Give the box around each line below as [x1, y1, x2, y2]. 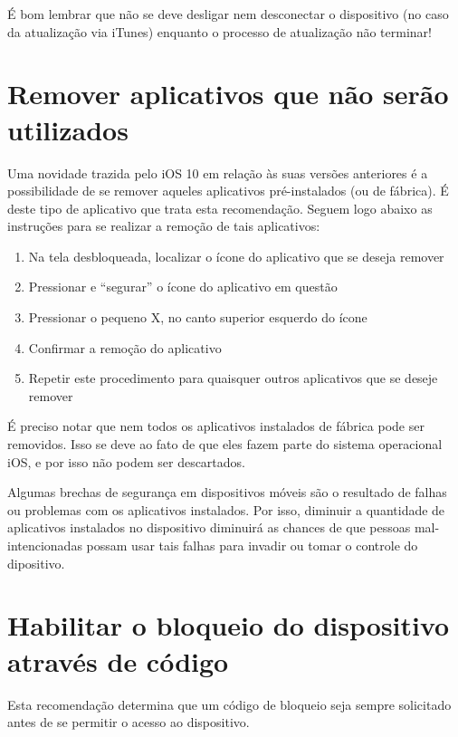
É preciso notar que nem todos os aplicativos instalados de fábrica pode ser [7, 416, 425, 435]
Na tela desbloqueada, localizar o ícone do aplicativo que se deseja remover [28, 246, 444, 265]
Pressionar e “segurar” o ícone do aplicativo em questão [28, 277, 338, 296]
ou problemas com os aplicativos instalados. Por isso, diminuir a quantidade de [7, 500, 445, 519]
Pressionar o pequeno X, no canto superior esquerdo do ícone [28, 308, 367, 327]
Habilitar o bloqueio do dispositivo [7, 607, 450, 644]
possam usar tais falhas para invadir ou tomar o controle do [86, 536, 418, 554]
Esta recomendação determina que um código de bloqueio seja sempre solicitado [7, 694, 452, 713]
